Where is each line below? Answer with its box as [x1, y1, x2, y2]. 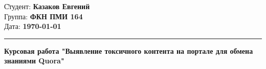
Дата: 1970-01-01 [4, 21, 61, 31]
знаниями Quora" [4, 55, 64, 66]
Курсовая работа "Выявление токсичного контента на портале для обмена [4, 45, 253, 56]
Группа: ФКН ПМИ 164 [4, 11, 83, 21]
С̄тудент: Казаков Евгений [4, 1, 90, 11]
